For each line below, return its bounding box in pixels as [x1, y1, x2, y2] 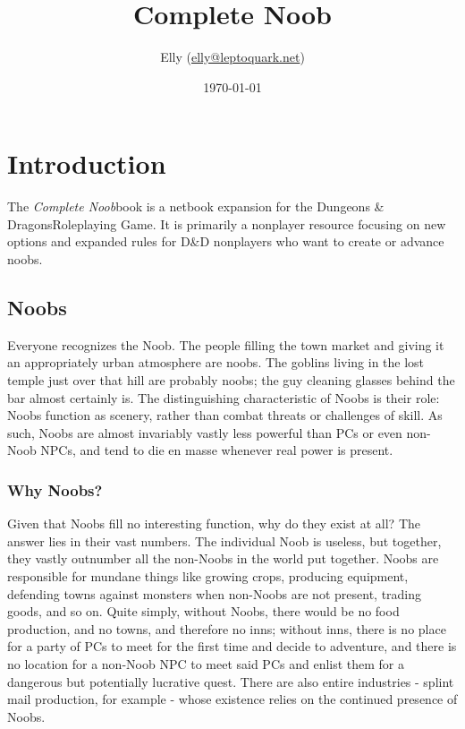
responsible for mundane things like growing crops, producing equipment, [7, 566, 409, 585]
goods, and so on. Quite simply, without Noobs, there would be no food [7, 602, 400, 621]
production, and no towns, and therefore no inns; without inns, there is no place [7, 619, 446, 638]
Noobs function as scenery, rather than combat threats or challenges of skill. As [7, 406, 443, 425]
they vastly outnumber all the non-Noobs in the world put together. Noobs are [7, 549, 439, 568]
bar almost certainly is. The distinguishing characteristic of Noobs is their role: [7, 388, 440, 407]
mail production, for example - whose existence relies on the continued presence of [7, 690, 458, 708]
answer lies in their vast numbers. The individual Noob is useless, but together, [7, 531, 442, 550]
